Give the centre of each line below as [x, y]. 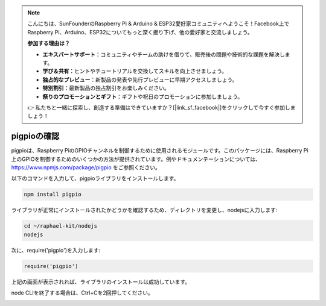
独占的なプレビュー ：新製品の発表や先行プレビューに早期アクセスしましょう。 [140, 80]
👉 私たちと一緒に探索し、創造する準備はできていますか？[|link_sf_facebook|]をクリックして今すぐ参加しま [161, 107]
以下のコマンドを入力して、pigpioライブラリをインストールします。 [95, 178]
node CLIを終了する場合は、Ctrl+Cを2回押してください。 [82, 293]
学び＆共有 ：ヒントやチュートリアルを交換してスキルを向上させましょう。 [135, 71]
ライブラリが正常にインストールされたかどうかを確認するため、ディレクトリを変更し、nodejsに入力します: [144, 210]
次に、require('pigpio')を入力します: [56, 250]
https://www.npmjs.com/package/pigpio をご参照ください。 [86, 167]
